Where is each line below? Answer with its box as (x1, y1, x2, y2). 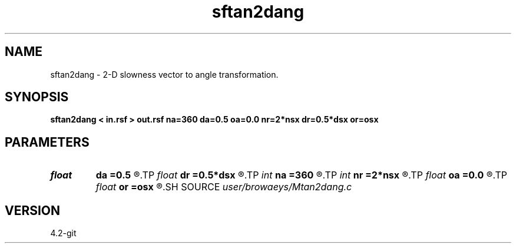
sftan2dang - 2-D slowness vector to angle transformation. (50, 69, 279, 80)
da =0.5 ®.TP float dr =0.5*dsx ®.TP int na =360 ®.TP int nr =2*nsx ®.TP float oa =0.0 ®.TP (95, 169, 508, 181)
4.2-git (50, 228, 77, 239)
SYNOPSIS (5, 90, 69, 105)
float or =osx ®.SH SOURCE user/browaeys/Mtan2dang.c (95, 181, 352, 193)
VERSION (5, 203, 61, 218)
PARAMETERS (5, 134, 90, 150)
